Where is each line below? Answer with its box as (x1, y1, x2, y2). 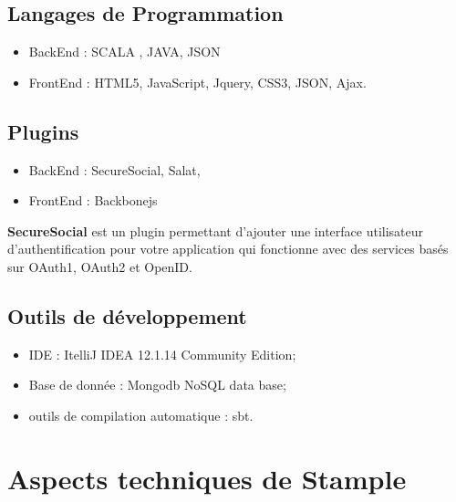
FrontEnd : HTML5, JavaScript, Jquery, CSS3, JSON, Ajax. (28, 72, 367, 91)
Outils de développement (7, 301, 247, 329)
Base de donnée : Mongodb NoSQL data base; (28, 375, 286, 394)
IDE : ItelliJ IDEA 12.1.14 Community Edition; (28, 344, 296, 363)
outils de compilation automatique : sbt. (28, 405, 254, 424)
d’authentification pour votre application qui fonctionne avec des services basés (7, 239, 449, 258)
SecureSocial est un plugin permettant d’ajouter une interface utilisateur (7, 221, 424, 240)
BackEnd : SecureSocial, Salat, (28, 160, 201, 179)
